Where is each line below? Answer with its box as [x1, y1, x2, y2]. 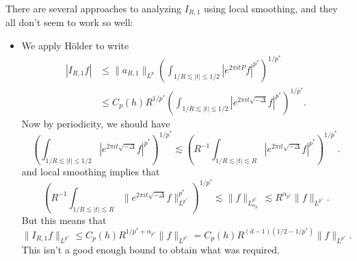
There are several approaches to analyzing [5, 1, 181, 15]
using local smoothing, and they [203, 1, 338, 15]
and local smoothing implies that [21, 164, 160, 179]
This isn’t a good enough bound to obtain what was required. [21, 242, 280, 256]
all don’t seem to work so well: [5, 15, 133, 29]
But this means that [21, 212, 107, 227]
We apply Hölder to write [21, 38, 129, 53]
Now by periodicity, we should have [21, 116, 170, 130]
